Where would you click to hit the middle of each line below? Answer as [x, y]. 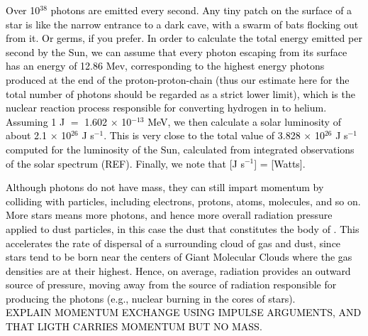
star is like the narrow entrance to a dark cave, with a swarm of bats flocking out [182, 24]
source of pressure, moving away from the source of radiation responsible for [171, 284]
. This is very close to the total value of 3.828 [202, 135]
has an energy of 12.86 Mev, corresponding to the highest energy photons [165, 66]
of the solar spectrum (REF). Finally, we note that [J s [125, 163]
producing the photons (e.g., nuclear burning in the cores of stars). [151, 298]
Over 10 [23, 10]
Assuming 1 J [35, 121]
